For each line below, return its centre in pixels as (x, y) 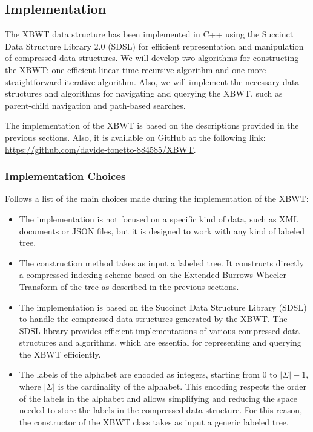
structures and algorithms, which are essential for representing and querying (160, 342)
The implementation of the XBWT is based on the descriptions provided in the (152, 125)
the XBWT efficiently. (60, 354)
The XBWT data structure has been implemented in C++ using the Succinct (149, 34)
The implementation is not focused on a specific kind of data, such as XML (159, 218)
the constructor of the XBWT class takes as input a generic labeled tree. (154, 421)
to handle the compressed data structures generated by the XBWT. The (153, 319)
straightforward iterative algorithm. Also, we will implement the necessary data (152, 81)
